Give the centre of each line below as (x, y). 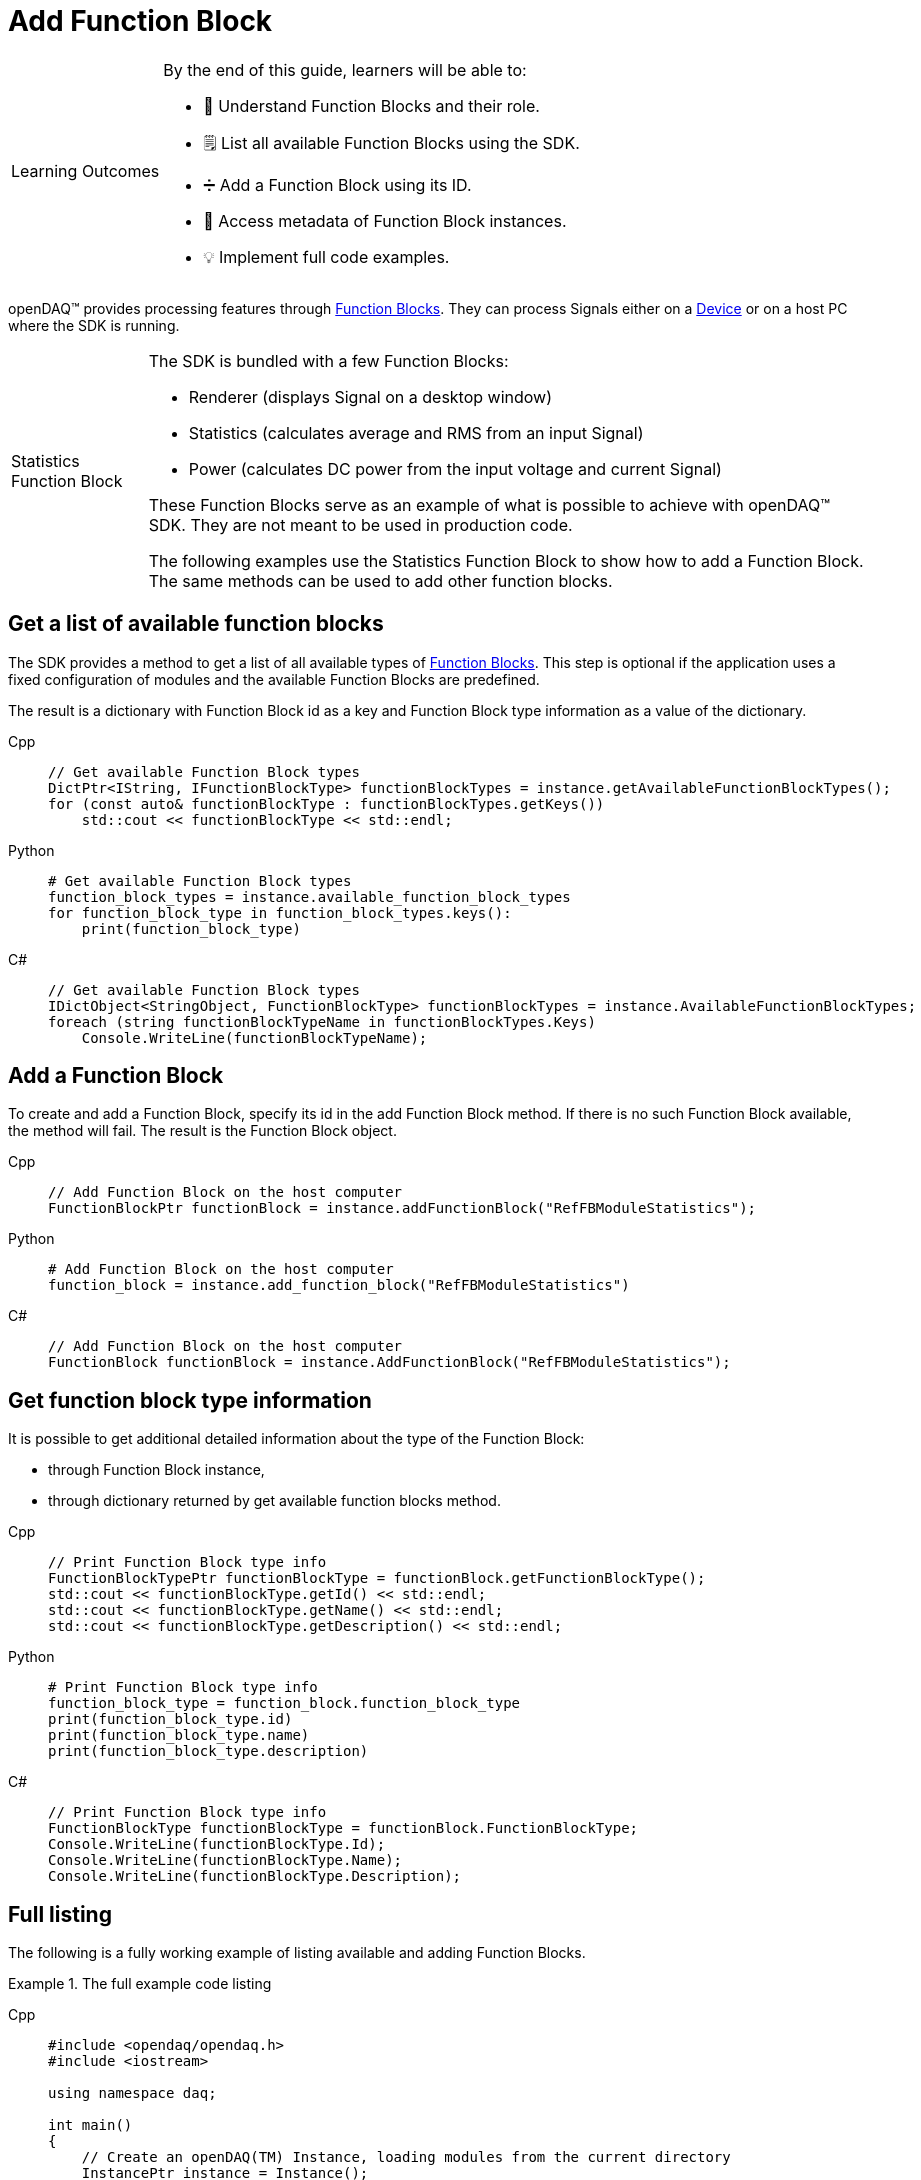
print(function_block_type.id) (170, 1719)
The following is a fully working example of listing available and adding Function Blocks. (297, 1953)
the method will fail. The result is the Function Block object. (202, 1131)
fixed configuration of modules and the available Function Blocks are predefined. (274, 679)
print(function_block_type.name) (179, 1735)
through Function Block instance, (156, 1470)
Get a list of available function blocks (196, 624)
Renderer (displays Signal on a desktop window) (370, 396)
